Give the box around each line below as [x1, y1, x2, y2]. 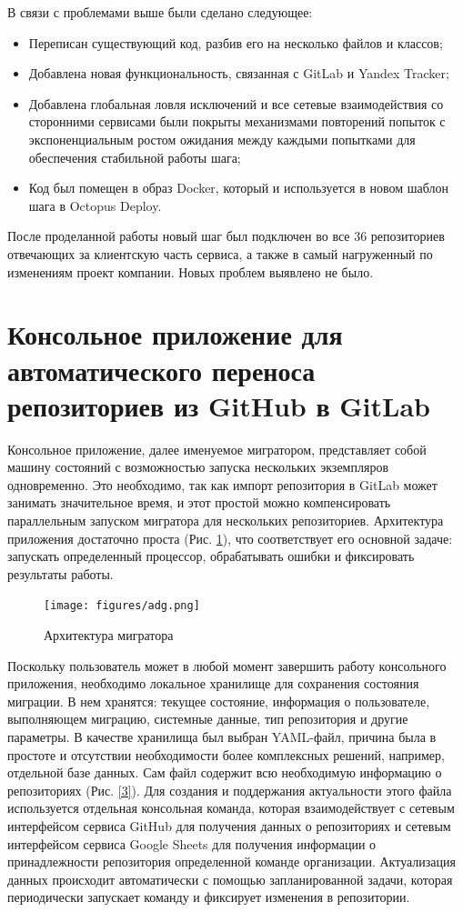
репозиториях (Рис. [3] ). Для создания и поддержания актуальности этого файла [7, 780, 452, 799]
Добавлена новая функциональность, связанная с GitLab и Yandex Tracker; [28, 64, 449, 83]
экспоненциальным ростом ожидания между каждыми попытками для [28, 129, 416, 148]
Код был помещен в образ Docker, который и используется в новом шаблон [28, 178, 449, 197]
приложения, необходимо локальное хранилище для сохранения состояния [7, 674, 419, 693]
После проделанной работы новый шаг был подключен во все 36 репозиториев [7, 226, 445, 246]
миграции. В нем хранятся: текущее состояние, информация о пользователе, [7, 691, 430, 710]
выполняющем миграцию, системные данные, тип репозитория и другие [7, 709, 408, 728]
